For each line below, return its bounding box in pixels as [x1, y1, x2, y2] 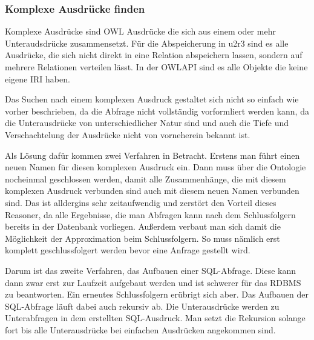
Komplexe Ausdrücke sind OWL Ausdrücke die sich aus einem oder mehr [5, 25, 276, 38]
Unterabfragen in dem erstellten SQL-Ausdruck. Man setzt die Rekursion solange [5, 312, 306, 324]
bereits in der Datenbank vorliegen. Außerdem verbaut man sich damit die [5, 220, 281, 233]
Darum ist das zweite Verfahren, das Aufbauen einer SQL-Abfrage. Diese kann [5, 264, 296, 276]
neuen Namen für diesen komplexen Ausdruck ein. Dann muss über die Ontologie [5, 161, 306, 173]
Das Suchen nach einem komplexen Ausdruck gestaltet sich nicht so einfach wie [5, 93, 299, 105]
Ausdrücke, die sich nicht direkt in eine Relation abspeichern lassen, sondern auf [5, 48, 303, 61]
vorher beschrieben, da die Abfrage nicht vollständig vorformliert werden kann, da [5, 104, 309, 117]
